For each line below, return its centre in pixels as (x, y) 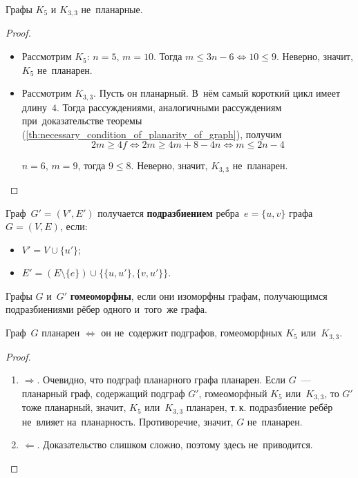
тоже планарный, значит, (74, 407)
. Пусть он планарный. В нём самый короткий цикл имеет (217, 93)
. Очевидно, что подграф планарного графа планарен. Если (161, 380)
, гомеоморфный (233, 393)
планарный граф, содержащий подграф (103, 393)
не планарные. (112, 9)
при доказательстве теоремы (82, 121)
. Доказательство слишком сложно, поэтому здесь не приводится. (175, 444)
